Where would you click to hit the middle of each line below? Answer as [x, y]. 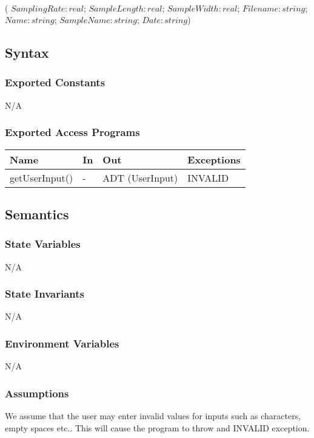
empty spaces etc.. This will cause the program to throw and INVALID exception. [157, 427]
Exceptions [214, 159]
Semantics [37, 214]
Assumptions [37, 393]
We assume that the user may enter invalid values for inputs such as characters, [153, 416]
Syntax [27, 53]
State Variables [43, 244]
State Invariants [45, 294]
